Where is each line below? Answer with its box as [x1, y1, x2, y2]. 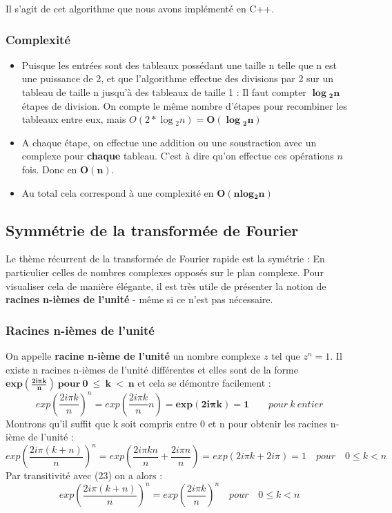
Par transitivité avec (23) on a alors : [6, 468, 163, 483]
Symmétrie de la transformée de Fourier [6, 219, 299, 240]
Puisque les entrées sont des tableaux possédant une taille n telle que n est [21, 57, 337, 72]
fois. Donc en [21, 162, 77, 176]
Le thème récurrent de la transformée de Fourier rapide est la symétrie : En [6, 251, 325, 266]
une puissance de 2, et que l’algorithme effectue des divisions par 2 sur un [21, 71, 334, 86]
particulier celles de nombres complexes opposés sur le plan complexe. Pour [6, 264, 324, 279]
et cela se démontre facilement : [137, 376, 271, 390]
